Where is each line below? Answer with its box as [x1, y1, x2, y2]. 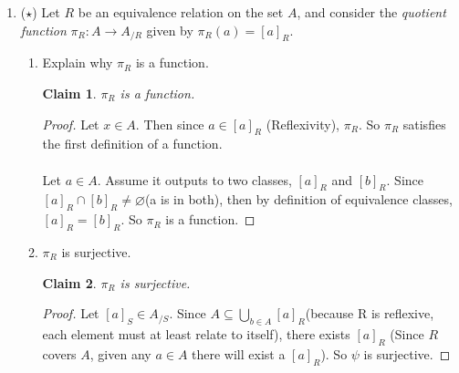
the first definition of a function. [42, 134, 223, 153]
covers [42, 344, 77, 363]
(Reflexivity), [266, 114, 340, 133]
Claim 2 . [42, 273, 97, 292]
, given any [89, 344, 151, 363]
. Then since [135, 114, 204, 133]
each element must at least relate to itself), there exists [42, 324, 350, 343]
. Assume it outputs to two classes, [97, 170, 292, 189]
